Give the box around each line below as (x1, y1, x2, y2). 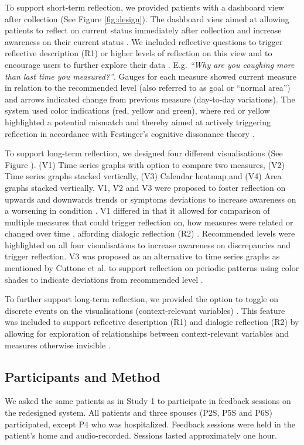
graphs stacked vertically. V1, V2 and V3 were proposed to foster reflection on (5, 181, 286, 193)
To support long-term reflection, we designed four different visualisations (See (5, 147, 283, 159)
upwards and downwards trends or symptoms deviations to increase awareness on (5, 193, 296, 205)
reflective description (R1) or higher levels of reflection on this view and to (5, 47, 272, 59)
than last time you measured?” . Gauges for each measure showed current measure (5, 70, 297, 82)
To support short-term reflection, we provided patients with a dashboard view (5, 1, 284, 13)
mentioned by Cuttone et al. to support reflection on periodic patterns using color (5, 262, 299, 274)
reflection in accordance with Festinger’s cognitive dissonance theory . (5, 127, 255, 139)
